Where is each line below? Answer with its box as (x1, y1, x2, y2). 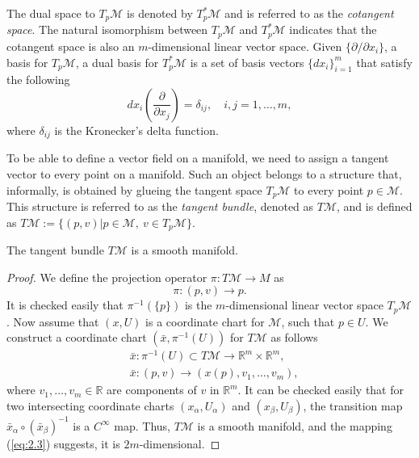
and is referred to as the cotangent (224, 5, 394, 21)
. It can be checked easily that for (237, 381, 404, 398)
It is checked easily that (6, 296, 124, 313)
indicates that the (289, 21, 377, 38)
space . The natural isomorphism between (6, 21, 208, 38)
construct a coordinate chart (6, 329, 147, 346)
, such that (281, 313, 335, 330)
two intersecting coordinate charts (6, 397, 174, 414)
